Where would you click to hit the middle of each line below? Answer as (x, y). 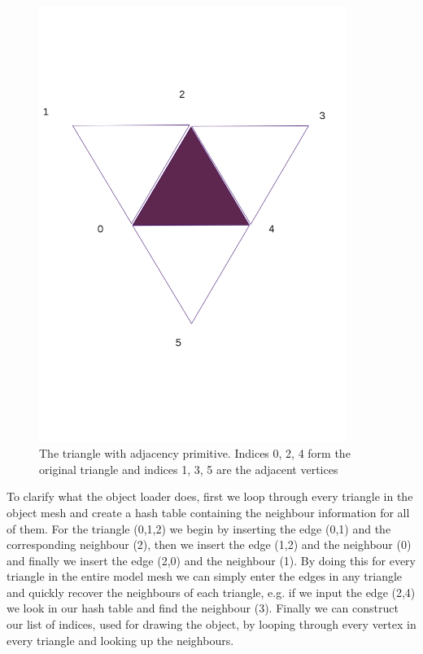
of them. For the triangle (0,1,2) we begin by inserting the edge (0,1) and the (199, 528)
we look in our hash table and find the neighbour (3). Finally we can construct (203, 608)
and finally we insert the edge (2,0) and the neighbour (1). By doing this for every (211, 560)
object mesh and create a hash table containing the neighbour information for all (208, 512)
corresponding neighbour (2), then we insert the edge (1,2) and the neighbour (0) (209, 544)
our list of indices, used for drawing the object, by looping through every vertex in (211, 624)
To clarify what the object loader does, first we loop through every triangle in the (210, 496)
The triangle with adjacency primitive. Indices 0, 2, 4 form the (195, 453)
